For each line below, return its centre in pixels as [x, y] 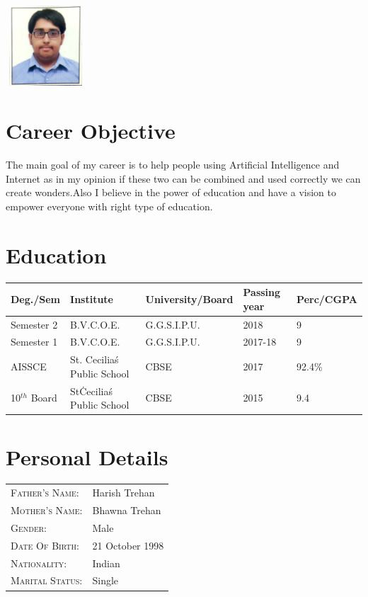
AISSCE [29, 366]
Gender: [29, 527]
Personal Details [87, 456]
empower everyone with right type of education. [109, 206]
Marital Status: [47, 580]
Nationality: [39, 563]
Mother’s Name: [47, 510]
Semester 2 [34, 324]
